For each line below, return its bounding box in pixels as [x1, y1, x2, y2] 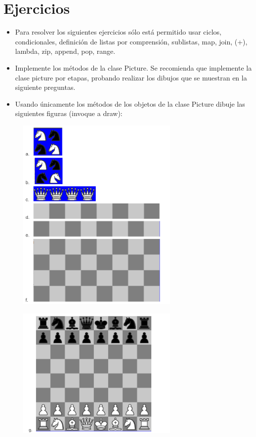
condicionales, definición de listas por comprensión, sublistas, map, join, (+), [15, 36, 248, 46]
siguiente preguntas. [15, 82, 76, 92]
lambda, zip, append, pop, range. [15, 46, 116, 56]
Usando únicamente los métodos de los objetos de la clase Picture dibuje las [15, 98, 245, 109]
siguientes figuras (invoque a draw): [15, 108, 123, 119]
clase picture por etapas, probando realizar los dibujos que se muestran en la [15, 72, 247, 82]
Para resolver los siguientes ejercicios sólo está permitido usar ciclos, [15, 27, 221, 37]
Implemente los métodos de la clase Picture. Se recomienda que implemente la [15, 62, 252, 73]
